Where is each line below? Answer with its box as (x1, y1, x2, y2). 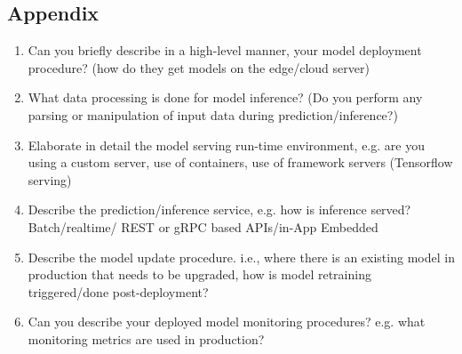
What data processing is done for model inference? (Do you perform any (28, 88, 423, 107)
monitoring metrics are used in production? (28, 329, 265, 348)
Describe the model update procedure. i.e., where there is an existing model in (28, 247, 455, 266)
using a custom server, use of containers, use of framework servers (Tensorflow (28, 153, 453, 172)
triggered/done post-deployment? (28, 282, 209, 301)
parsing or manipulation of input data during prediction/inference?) (28, 105, 398, 124)
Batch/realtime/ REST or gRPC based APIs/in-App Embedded (28, 217, 378, 236)
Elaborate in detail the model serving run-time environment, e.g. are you (28, 135, 425, 154)
